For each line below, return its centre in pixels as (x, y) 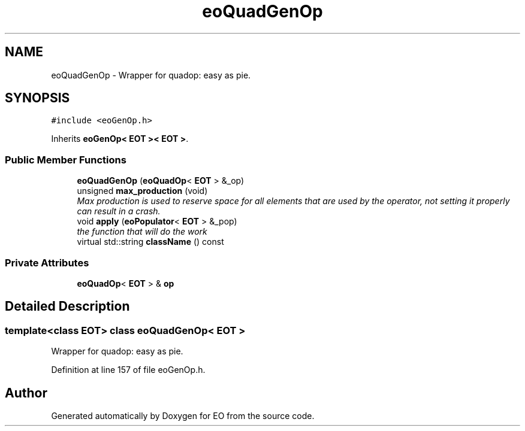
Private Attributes (47, 262)
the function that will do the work (142, 232)
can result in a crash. (119, 211)
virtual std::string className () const (150, 242)
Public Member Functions (66, 160)
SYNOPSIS (37, 98)
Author (26, 393)
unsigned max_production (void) (142, 191)
